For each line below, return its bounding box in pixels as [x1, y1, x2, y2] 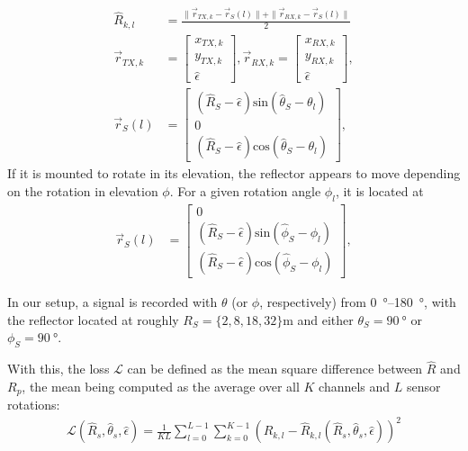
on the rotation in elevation [7, 182, 158, 201]
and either [297, 310, 354, 329]
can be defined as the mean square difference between [127, 359, 423, 378]
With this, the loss [7, 359, 110, 378]
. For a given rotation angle [169, 182, 321, 201]
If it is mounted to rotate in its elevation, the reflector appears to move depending [7, 164, 461, 183]
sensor [406, 376, 441, 395]
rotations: [7, 395, 60, 414]
